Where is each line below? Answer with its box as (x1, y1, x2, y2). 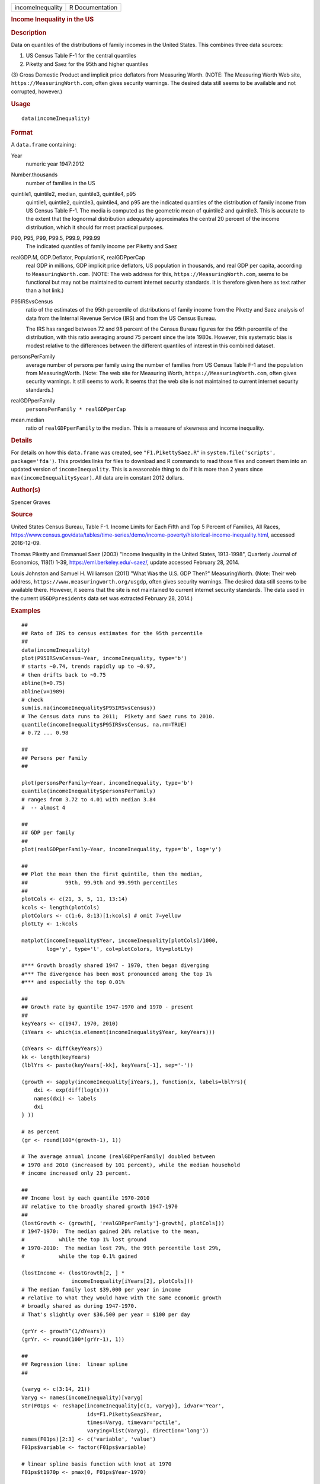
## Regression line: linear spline (21, 1361, 128, 1368)
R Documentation (69, 4, 118, 11)
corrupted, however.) (11, 88, 62, 95)
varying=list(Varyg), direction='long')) (87, 1428, 209, 1434)
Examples (11, 606, 41, 614)
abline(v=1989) (21, 688, 66, 695)
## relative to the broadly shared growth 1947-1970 (21, 1203, 178, 1210)
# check (21, 696, 44, 703)
